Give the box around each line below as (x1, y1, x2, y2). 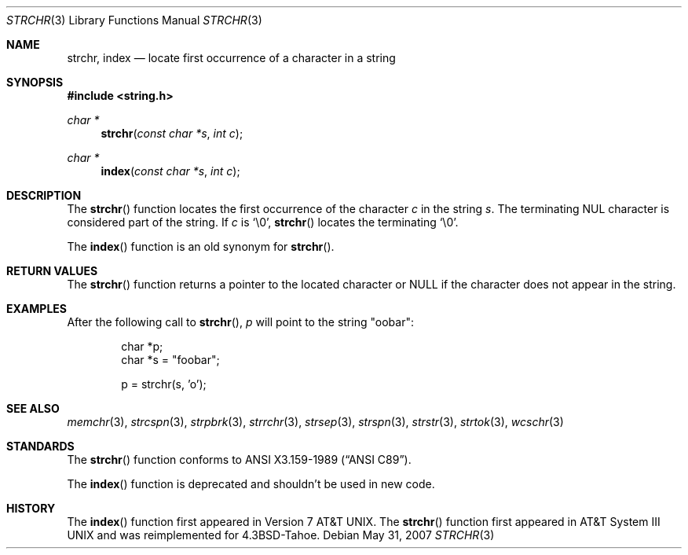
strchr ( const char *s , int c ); (101, 127, 243, 140)
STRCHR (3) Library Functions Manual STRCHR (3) (6, 13, 262, 27)
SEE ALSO (6, 402, 60, 415)
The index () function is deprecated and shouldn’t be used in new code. (67, 477, 435, 491)
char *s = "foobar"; (121, 353, 220, 366)
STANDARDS (6, 439, 75, 453)
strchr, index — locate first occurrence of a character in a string (67, 51, 396, 64)
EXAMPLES (6, 302, 67, 315)
